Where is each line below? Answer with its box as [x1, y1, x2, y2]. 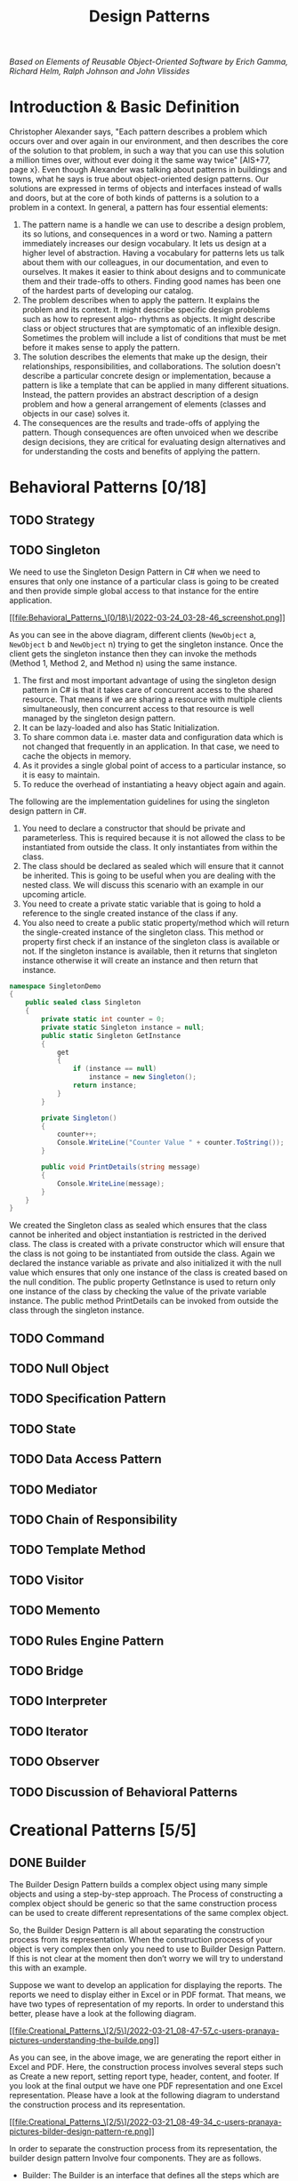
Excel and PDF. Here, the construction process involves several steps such [9, 2061, 284, 2072]
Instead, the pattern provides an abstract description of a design [21, 390, 259, 400]
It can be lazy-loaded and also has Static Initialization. [21, 722, 220, 733]
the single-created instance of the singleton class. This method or [21, 927, 264, 938]
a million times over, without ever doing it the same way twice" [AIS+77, [9, 155, 271, 165]
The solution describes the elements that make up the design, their [21, 351, 268, 362]
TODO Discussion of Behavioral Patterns [9, 1784, 238, 1799]
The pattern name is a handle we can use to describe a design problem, [21, 220, 286, 230]
